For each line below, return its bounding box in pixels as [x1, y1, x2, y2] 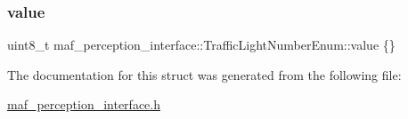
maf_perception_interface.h [7, 95, 160, 114]
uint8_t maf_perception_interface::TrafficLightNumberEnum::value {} [7, 36, 396, 54]
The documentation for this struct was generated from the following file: [7, 65, 402, 83]
